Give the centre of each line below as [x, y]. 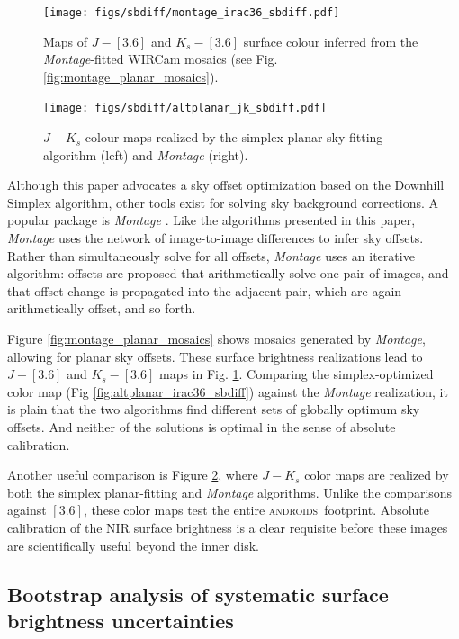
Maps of [66, 41]
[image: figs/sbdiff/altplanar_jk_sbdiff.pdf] [185, 108]
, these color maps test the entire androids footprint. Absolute [256, 510]
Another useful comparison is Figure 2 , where [133, 475]
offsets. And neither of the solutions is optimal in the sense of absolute [202, 427]
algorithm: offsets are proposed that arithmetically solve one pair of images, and [228, 273]
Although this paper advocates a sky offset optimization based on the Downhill [226, 185]
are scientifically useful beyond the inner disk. [133, 545]
